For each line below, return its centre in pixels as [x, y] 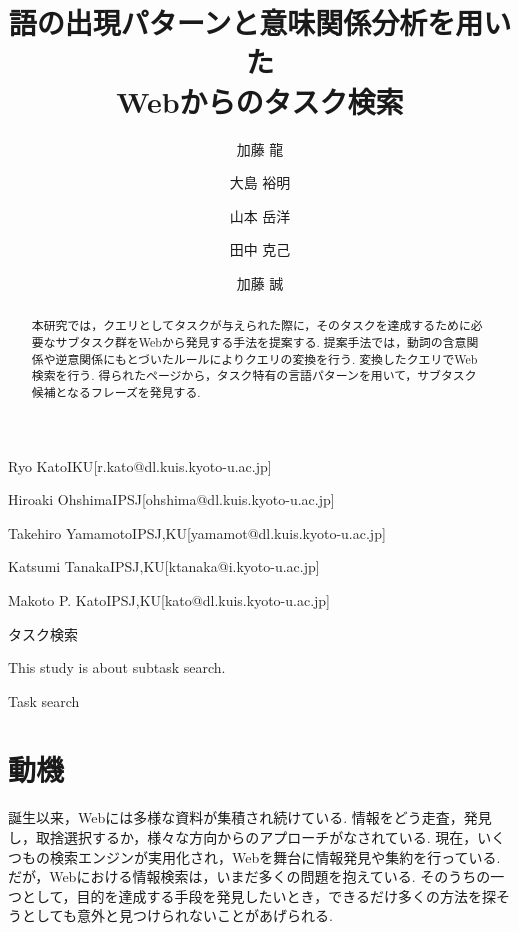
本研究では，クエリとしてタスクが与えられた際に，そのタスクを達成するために [251, 325]
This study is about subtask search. [117, 667]
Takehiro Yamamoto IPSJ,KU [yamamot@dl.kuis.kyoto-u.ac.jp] [197, 532]
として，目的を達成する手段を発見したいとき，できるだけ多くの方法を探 [258, 895]
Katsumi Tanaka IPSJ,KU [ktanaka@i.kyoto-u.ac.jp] [164, 566]
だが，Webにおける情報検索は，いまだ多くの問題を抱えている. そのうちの [249, 876]
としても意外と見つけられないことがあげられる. [177, 915]
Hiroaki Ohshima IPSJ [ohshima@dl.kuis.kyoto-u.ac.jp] [171, 499]
